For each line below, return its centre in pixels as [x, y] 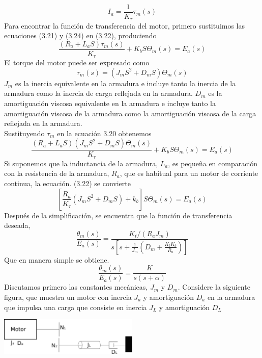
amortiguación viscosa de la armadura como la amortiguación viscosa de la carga [130, 113]
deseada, [17, 225]
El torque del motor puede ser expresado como [77, 62]
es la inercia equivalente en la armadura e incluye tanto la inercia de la [125, 83]
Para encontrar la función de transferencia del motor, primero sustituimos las [125, 25]
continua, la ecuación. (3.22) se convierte [67, 183]
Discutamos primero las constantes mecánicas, [76, 287]
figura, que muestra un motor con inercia [68, 297]
